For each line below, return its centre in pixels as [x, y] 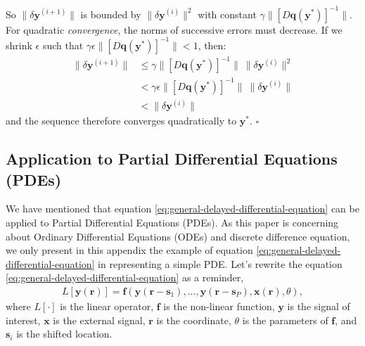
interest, [23, 320]
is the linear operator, [107, 306]
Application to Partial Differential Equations [172, 159]
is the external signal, [99, 320]
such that [63, 45]
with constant [227, 14]
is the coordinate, [194, 320]
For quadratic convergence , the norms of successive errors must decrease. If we [174, 29]
